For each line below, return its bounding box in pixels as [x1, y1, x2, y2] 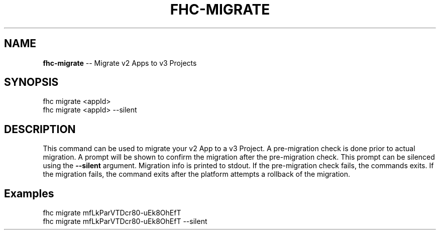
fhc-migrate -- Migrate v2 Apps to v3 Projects [43, 58, 197, 67]
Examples [4, 187, 54, 200]
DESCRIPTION [4, 123, 76, 136]
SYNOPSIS [4, 76, 59, 89]
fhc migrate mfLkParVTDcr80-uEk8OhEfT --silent [43, 217, 207, 226]
